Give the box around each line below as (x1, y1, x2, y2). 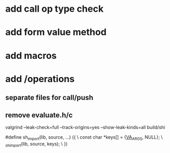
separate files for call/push (5, 93, 94, 102)
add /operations (5, 73, 75, 85)
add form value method (5, 27, 107, 38)
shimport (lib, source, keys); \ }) (5, 141, 68, 148)
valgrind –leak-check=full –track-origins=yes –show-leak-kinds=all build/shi (5, 124, 165, 130)
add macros (5, 49, 57, 61)
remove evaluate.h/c (5, 111, 73, 119)
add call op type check (5, 3, 104, 15)
